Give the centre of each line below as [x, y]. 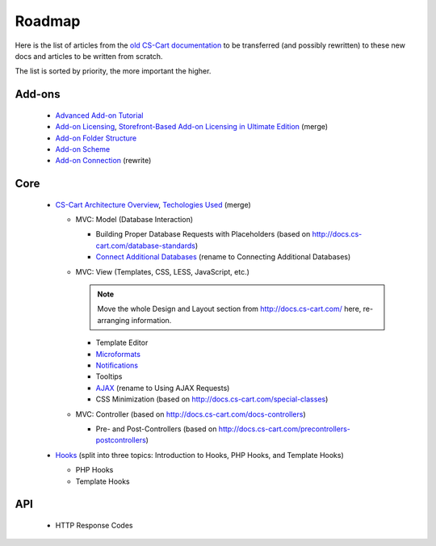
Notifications [117, 365]
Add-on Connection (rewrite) [103, 161]
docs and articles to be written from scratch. [89, 56]
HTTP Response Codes [94, 525]
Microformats [118, 354]
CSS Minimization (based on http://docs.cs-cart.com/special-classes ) [212, 399]
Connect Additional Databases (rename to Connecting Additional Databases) [223, 257]
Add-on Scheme [83, 149]
